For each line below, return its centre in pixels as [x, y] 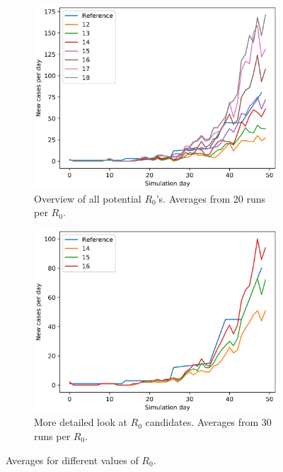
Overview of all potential [88, 198]
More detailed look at [81, 422]
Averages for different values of [72, 460]
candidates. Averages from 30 [208, 422]
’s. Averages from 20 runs [211, 198]
